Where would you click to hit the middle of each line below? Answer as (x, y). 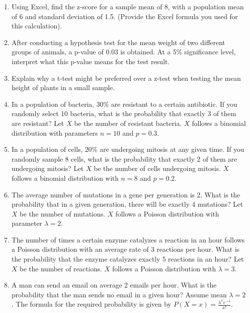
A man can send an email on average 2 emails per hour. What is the (114, 285)
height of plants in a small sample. (63, 87)
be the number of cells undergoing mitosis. (157, 168)
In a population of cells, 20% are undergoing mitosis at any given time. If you (128, 149)
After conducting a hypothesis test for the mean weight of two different (118, 42)
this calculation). (37, 26)
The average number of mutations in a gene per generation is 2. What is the (126, 194)
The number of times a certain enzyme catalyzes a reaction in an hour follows (128, 239)
